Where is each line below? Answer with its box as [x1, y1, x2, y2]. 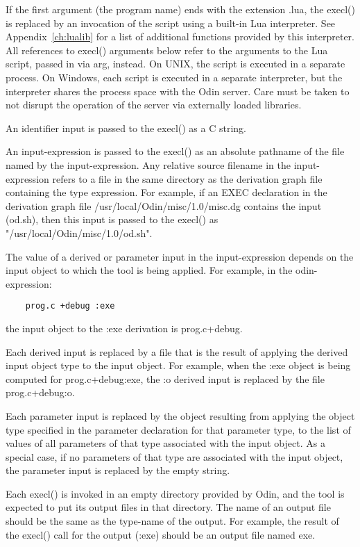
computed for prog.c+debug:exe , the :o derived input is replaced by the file [6, 371, 325, 386]
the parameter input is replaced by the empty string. [6, 463, 230, 477]
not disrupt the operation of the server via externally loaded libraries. [6, 97, 302, 112]
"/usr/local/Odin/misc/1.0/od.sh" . [6, 225, 153, 240]
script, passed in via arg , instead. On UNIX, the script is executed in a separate [6, 56, 345, 71]
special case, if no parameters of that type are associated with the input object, [6, 449, 343, 464]
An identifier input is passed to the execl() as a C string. [6, 120, 246, 135]
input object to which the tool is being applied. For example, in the [6, 263, 293, 277]
